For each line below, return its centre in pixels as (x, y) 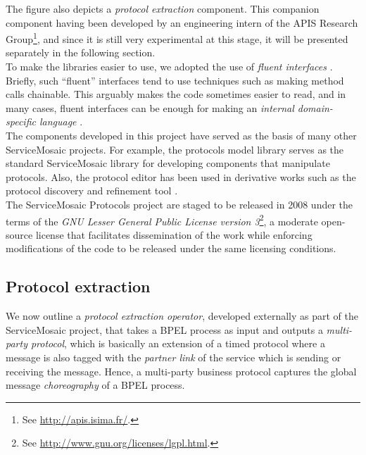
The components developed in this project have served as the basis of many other (181, 135)
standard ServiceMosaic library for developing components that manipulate (168, 163)
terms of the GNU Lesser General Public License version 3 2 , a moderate (162, 220)
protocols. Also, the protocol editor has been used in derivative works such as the (181, 176)
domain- (315, 107)
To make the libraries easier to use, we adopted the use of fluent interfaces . (169, 67)
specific (21, 121)
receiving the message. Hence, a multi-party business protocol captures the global (181, 371)
